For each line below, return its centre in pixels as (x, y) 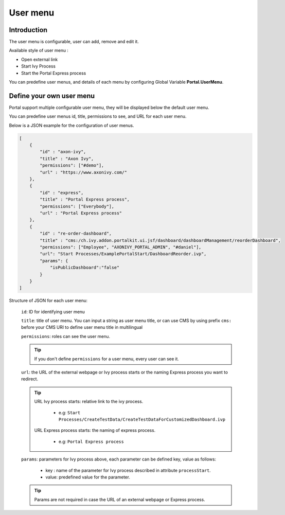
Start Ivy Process (38, 66)
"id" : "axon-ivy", (63, 152)
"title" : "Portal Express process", (85, 200)
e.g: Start (69, 412)
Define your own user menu (52, 96)
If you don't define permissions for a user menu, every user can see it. (107, 359)
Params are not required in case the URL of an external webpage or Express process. (120, 499)
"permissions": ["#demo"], (72, 166)
